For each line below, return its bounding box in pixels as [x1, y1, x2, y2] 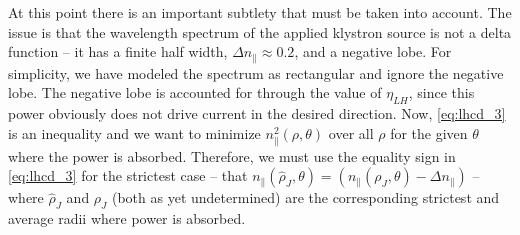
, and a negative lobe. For [294, 41, 452, 62]
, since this [408, 82, 475, 103]
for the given [390, 122, 468, 143]
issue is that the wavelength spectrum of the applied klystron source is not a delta [8, 21, 512, 42]
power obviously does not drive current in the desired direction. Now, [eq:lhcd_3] [8, 103, 506, 124]
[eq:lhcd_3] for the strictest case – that [8, 165, 248, 186]
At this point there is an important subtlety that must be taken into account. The [8, 2, 512, 22]
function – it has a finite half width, [8, 41, 228, 62]
